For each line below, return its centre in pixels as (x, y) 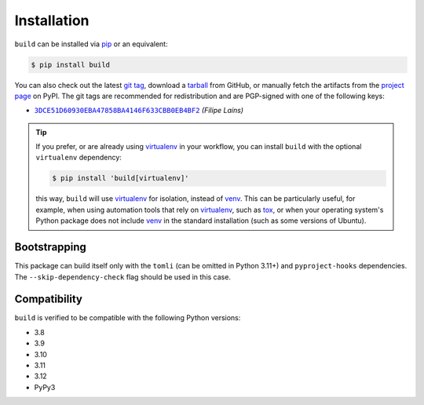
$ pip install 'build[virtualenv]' (121, 178)
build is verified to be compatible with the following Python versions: (128, 318)
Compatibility (48, 299)
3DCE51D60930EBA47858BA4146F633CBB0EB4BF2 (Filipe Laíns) (139, 111)
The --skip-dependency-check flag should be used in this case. (123, 277)
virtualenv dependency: (79, 158)
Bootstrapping (50, 247)
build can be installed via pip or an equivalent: (91, 44)
